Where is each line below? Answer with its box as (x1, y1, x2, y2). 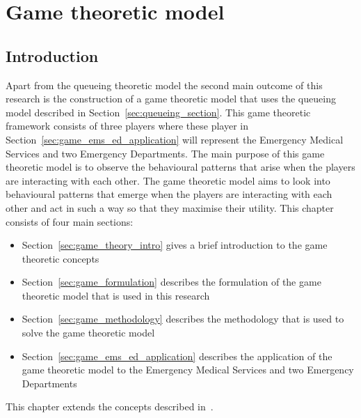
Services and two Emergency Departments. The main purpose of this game (6, 146, 325, 160)
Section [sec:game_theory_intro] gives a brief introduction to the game (22, 238, 328, 252)
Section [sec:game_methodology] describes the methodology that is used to (22, 311, 344, 326)
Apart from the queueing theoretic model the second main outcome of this (6, 77, 323, 92)
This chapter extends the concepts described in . (6, 399, 214, 414)
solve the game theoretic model (22, 325, 155, 340)
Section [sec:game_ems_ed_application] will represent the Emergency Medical (6, 132, 344, 146)
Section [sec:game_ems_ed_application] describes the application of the (22, 348, 332, 363)
